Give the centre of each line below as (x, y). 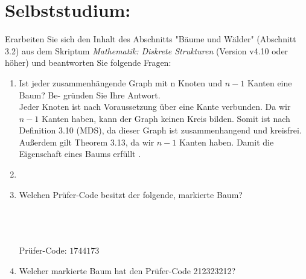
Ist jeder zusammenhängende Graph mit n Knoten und (121, 82)
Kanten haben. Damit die (226, 142)
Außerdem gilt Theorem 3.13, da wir (87, 142)
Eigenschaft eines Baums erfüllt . (80, 154)
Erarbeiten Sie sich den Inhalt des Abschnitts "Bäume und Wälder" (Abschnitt (151, 39)
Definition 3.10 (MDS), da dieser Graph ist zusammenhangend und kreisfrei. (160, 130)
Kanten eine (270, 82)
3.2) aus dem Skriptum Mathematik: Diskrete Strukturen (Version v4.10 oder (147, 50)
